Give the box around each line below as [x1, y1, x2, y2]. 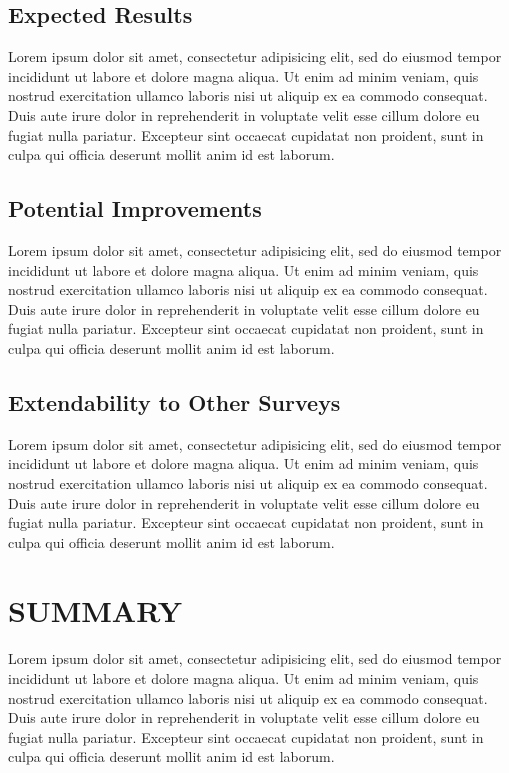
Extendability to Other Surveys [8, 386, 341, 417]
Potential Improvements [8, 193, 262, 224]
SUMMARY [8, 590, 182, 631]
